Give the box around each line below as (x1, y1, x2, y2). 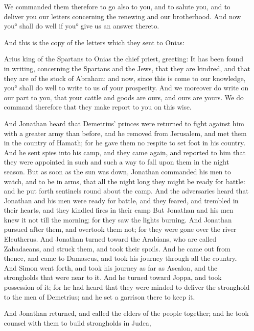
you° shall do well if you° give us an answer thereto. (4, 21, 159, 31)
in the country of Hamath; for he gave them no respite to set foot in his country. (4, 138, 246, 148)
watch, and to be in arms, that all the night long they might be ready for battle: (4, 176, 245, 186)
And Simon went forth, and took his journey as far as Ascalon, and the (4, 262, 218, 273)
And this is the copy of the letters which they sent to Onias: (4, 37, 185, 47)
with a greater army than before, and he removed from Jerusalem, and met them (4, 128, 247, 138)
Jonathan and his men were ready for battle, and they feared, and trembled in (4, 195, 239, 205)
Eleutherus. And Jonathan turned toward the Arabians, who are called (4, 234, 217, 244)
